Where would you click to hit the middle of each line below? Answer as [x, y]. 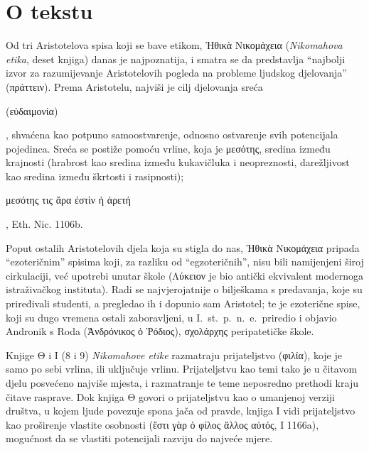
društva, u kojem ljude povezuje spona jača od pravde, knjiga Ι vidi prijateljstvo [181, 411]
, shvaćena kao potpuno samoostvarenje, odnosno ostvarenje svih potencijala [172, 135]
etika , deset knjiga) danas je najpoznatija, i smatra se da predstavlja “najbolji [176, 59]
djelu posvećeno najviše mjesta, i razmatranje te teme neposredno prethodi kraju [182, 383]
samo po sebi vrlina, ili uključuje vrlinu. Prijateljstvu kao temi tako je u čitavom [182, 369]
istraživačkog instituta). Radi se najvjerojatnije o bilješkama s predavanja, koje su [184, 289]
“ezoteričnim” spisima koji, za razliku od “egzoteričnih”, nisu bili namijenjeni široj [185, 262]
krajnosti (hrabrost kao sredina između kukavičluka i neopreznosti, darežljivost [178, 162]
